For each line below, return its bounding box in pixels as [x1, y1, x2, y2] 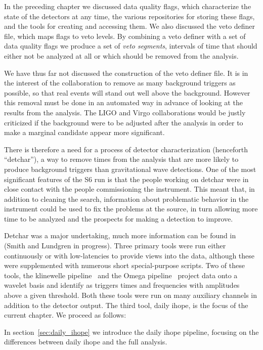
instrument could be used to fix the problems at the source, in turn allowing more [4, 203, 258, 214]
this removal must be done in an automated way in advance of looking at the [4, 97, 243, 108]
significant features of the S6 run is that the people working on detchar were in [4, 173, 249, 184]
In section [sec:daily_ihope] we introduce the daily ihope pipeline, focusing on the [4, 326, 259, 337]
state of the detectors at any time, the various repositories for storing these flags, [4, 11, 255, 21]
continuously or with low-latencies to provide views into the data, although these [4, 250, 255, 260]
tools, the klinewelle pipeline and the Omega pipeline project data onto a [4, 270, 238, 280]
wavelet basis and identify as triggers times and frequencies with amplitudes [4, 280, 240, 290]
